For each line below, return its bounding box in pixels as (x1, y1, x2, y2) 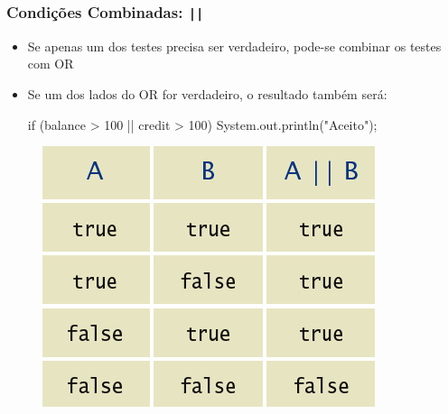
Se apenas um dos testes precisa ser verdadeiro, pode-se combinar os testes (27, 36, 442, 55)
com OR (27, 54, 74, 73)
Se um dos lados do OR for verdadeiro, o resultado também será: (27, 84, 387, 103)
